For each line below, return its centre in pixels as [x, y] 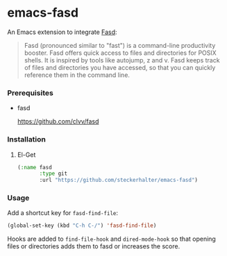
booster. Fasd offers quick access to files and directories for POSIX [120, 53]
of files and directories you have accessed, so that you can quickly [120, 67]
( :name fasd [34, 167]
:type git [53, 174]
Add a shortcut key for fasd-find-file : [63, 213]
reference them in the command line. [77, 75]
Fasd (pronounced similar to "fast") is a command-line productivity [120, 45]
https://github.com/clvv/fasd [58, 121]
